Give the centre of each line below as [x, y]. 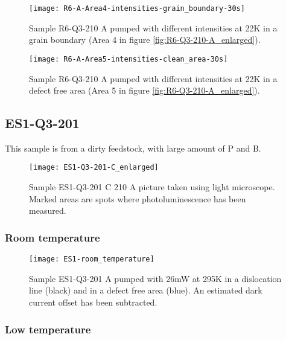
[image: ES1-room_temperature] [92, 259]
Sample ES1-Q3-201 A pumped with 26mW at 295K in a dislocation [155, 278]
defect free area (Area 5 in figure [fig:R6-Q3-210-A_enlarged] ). [145, 90]
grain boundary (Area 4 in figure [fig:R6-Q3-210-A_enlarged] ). [145, 40]
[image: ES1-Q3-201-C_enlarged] [94, 168]
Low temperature [48, 329]
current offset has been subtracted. [93, 302]
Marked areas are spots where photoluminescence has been [138, 198]
